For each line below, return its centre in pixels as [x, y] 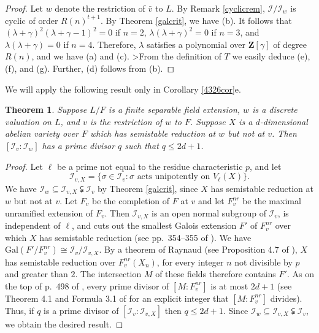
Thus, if [20, 310]
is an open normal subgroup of [209, 212]
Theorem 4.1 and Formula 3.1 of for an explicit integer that [117, 298]
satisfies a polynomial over [196, 44]
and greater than [37, 274]
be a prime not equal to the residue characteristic [150, 166]
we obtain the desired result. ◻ [64, 323]
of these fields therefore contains [216, 274]
